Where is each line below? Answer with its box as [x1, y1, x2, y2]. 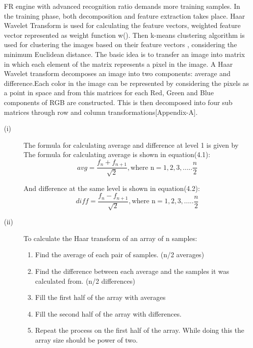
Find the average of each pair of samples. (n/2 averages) [35, 249, 204, 260]
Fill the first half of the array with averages [35, 292, 166, 302]
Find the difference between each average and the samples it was [35, 266, 229, 276]
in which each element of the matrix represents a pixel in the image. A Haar [4, 58, 233, 69]
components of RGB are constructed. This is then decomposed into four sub [4, 97, 233, 107]
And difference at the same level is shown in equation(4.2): [24, 183, 200, 193]
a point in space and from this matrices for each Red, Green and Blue [4, 87, 214, 98]
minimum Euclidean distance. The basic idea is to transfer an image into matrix [4, 49, 245, 59]
